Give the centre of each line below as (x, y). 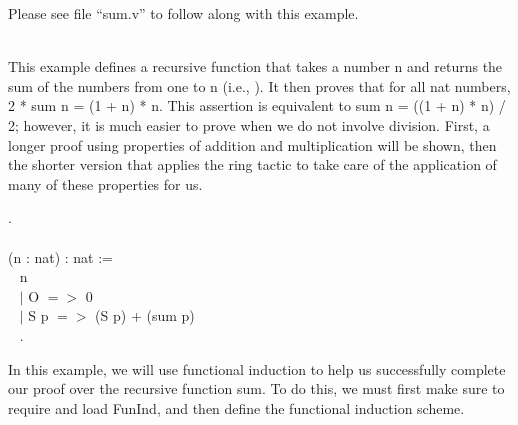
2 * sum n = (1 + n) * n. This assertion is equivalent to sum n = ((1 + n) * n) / (257, 105)
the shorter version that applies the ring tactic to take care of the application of (252, 164)
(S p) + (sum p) (145, 315)
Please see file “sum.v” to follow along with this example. (183, 13)
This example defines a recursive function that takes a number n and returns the (255, 66)
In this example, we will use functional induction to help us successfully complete (257, 368)
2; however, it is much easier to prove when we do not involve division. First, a (249, 124)
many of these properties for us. (105, 183)
